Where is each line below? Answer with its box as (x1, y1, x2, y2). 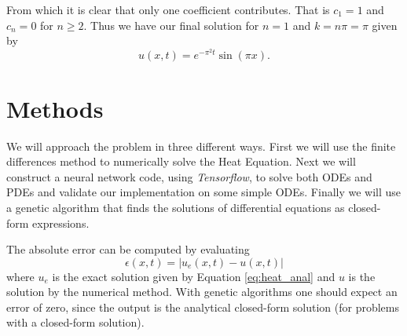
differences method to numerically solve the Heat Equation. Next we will (6, 153, 356, 170)
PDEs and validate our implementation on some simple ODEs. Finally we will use (6, 184, 401, 200)
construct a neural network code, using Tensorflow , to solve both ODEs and (6, 168, 372, 184)
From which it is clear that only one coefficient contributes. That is (6, 2, 330, 17)
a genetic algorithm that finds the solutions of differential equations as (6, 199, 345, 215)
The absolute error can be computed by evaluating (6, 241, 250, 257)
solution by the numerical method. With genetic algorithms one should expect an (6, 283, 398, 300)
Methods (6, 92, 104, 124)
